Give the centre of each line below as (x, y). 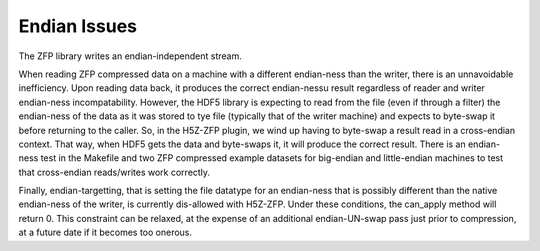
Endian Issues (78, 26)
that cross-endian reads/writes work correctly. (114, 172)
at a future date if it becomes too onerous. (105, 232)
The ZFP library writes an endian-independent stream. (130, 56)
